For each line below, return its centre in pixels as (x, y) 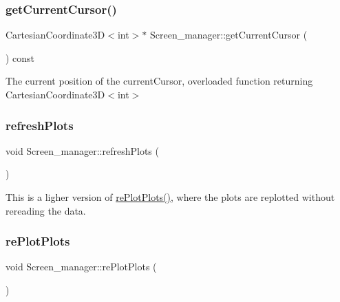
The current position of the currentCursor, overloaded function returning (159, 81)
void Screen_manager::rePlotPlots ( (81, 267)
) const (20, 57)
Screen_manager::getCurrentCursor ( (229, 35)
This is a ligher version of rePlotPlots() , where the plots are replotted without (170, 197)
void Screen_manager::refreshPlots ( (82, 150)
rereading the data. (46, 210)
